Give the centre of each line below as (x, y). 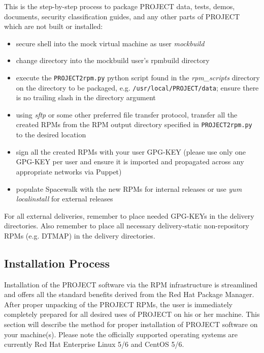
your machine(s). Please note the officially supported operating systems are (121, 334)
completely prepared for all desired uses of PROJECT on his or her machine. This (132, 314)
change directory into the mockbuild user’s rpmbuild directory (113, 60)
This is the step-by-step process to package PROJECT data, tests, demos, (120, 6)
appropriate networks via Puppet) (69, 171)
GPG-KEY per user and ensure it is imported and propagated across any (130, 161)
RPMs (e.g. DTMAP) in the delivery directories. (80, 235)
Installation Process (57, 263)
